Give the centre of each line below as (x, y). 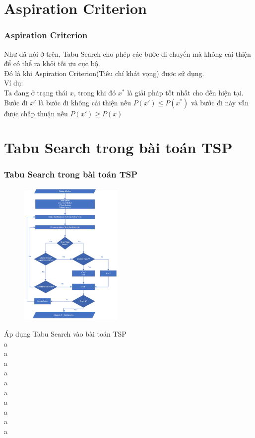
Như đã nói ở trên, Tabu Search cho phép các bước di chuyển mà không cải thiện (127, 53)
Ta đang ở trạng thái (36, 92)
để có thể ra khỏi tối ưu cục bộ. (52, 63)
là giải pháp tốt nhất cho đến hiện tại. (185, 92)
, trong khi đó (95, 92)
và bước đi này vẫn (220, 102)
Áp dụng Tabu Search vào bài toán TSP (65, 333)
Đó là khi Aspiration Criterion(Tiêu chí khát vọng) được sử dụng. (104, 73)
